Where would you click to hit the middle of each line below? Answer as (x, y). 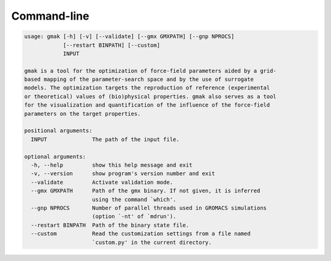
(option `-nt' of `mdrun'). (134, 217)
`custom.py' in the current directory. (152, 242)
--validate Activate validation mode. (102, 182)
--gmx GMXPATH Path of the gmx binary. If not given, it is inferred (146, 191)
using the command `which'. (134, 199)
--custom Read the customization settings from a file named (141, 234)
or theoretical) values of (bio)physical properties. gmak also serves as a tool (150, 96)
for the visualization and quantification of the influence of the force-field (147, 105)
